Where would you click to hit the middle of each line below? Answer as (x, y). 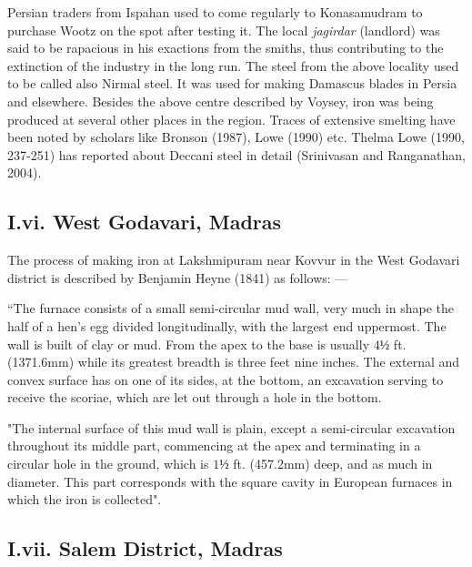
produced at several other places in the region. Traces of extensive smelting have (231, 119)
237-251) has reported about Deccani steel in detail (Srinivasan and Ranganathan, (236, 154)
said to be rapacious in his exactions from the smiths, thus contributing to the (226, 48)
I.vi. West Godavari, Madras (145, 222)
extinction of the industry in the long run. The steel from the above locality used (233, 65)
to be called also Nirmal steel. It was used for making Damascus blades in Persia (232, 83)
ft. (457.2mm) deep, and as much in (333, 464)
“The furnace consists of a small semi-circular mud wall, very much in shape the (231, 308)
